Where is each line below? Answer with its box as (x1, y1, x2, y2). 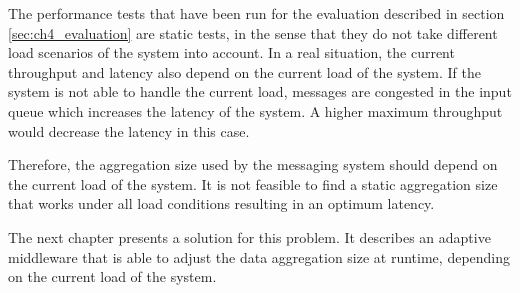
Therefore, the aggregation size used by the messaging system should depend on (8, 154, 498, 175)
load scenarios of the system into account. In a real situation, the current (8, 42, 455, 63)
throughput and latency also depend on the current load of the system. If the (8, 61, 481, 82)
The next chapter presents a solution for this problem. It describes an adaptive (8, 226, 491, 247)
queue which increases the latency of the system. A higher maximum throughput (8, 100, 503, 121)
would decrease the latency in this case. (8, 120, 250, 141)
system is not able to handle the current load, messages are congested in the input (8, 81, 512, 102)
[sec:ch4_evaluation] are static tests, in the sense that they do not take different (8, 22, 498, 43)
